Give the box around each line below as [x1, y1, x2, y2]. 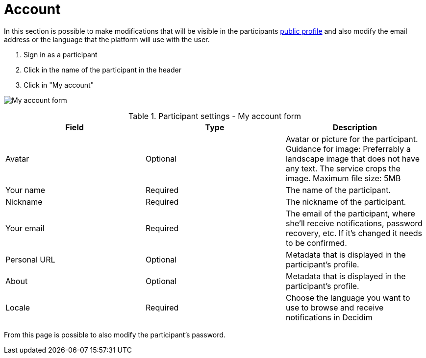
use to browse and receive [285, 302, 384, 312]
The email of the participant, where [285, 208, 415, 218]
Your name [5, 185, 45, 195]
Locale [5, 302, 30, 312]
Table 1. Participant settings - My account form [128, 111, 301, 121]
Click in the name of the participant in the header [24, 65, 181, 74]
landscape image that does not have [285, 153, 420, 164]
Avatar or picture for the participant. [285, 134, 418, 144]
